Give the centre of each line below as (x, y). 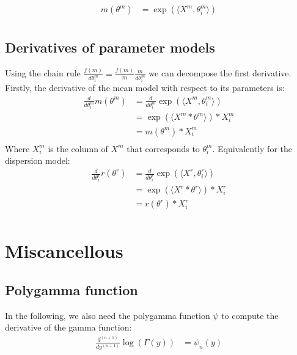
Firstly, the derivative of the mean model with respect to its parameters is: (145, 88)
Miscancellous (64, 251)
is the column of (78, 148)
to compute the (250, 315)
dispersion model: (38, 160)
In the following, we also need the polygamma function (108, 315)
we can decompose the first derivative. (220, 73)
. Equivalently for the (252, 148)
